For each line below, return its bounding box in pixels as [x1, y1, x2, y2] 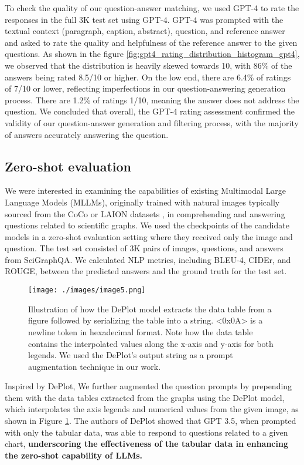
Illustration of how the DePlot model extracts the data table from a [28, 302, 272, 315]
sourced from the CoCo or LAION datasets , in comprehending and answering [5, 207, 285, 220]
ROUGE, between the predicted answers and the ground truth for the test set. [5, 265, 287, 277]
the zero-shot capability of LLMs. [5, 449, 143, 461]
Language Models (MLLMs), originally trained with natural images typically [5, 196, 280, 208]
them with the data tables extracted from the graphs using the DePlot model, [5, 391, 285, 403]
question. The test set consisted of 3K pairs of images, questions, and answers [5, 242, 283, 254]
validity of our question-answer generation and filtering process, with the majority [5, 116, 299, 129]
